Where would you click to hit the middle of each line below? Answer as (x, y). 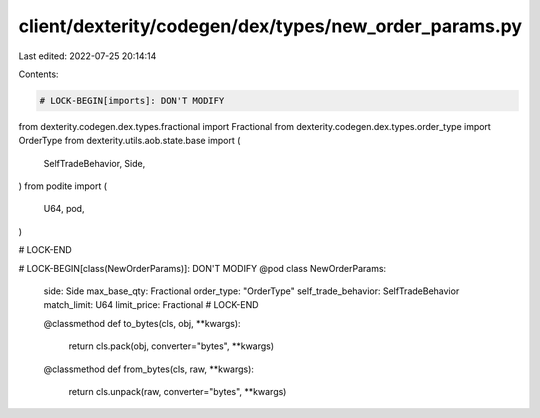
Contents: (38, 74)
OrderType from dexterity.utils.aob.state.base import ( (129, 141)
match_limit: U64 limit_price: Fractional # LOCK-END (151, 305)
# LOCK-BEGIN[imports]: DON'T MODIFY (132, 100)
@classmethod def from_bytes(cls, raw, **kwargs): (149, 369)
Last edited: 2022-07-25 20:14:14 (87, 56)
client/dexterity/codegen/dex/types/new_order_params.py (270, 26)
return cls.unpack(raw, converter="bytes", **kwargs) (177, 391)
